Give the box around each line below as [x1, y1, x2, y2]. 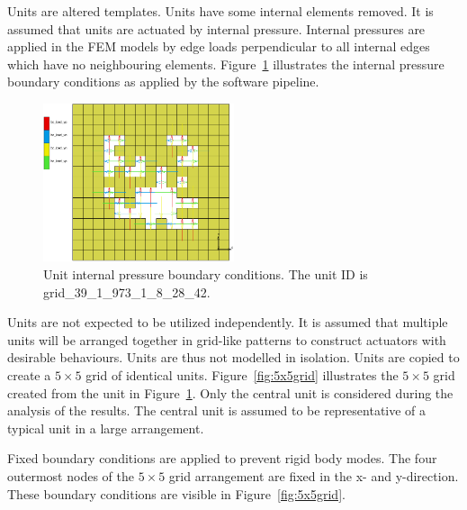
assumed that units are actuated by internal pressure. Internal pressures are [7, 19, 426, 38]
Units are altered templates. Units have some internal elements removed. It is [7, 2, 434, 20]
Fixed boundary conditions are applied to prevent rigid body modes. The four [7, 449, 437, 468]
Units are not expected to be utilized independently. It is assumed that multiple [7, 313, 448, 332]
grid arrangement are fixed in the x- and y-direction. [168, 466, 459, 485]
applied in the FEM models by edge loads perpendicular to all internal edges [7, 37, 430, 56]
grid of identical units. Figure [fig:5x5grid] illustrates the [85, 365, 399, 384]
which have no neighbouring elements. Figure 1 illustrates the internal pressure [7, 54, 445, 73]
